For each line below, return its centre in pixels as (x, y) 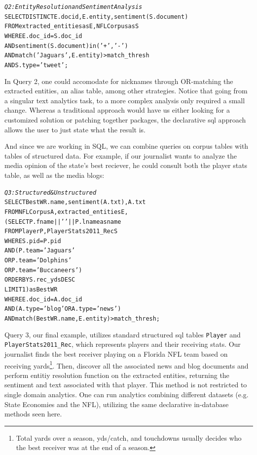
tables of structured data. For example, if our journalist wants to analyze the (121, 155)
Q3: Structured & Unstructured (51, 192)
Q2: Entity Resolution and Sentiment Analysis (73, 7)
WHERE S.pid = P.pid (33, 241)
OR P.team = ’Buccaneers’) (43, 270)
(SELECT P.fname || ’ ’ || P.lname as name (63, 222)
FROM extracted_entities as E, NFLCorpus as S (72, 26)
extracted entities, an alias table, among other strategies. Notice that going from (126, 91)
